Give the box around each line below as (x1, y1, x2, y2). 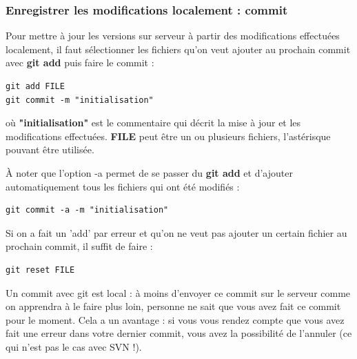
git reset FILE (6, 264, 75, 275)
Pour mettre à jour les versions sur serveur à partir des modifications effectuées (6, 28, 340, 43)
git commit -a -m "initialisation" (6, 205, 169, 215)
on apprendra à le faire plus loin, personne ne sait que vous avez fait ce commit (6, 299, 341, 313)
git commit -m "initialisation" (6, 95, 154, 105)
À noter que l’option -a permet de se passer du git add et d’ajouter (6, 165, 293, 179)
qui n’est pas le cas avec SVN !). (6, 339, 142, 353)
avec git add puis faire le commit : (6, 55, 154, 70)
